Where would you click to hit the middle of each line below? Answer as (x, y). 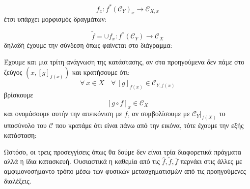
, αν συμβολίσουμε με (159, 113)
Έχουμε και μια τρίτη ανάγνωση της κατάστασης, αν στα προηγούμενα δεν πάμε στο (124, 61)
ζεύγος (13, 72)
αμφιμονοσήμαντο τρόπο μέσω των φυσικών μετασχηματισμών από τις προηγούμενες (125, 171)
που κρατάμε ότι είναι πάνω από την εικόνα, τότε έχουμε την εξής (150, 125)
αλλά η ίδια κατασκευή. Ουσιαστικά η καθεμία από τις (82, 161)
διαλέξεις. (18, 180)
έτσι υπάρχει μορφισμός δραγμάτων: (55, 19)
